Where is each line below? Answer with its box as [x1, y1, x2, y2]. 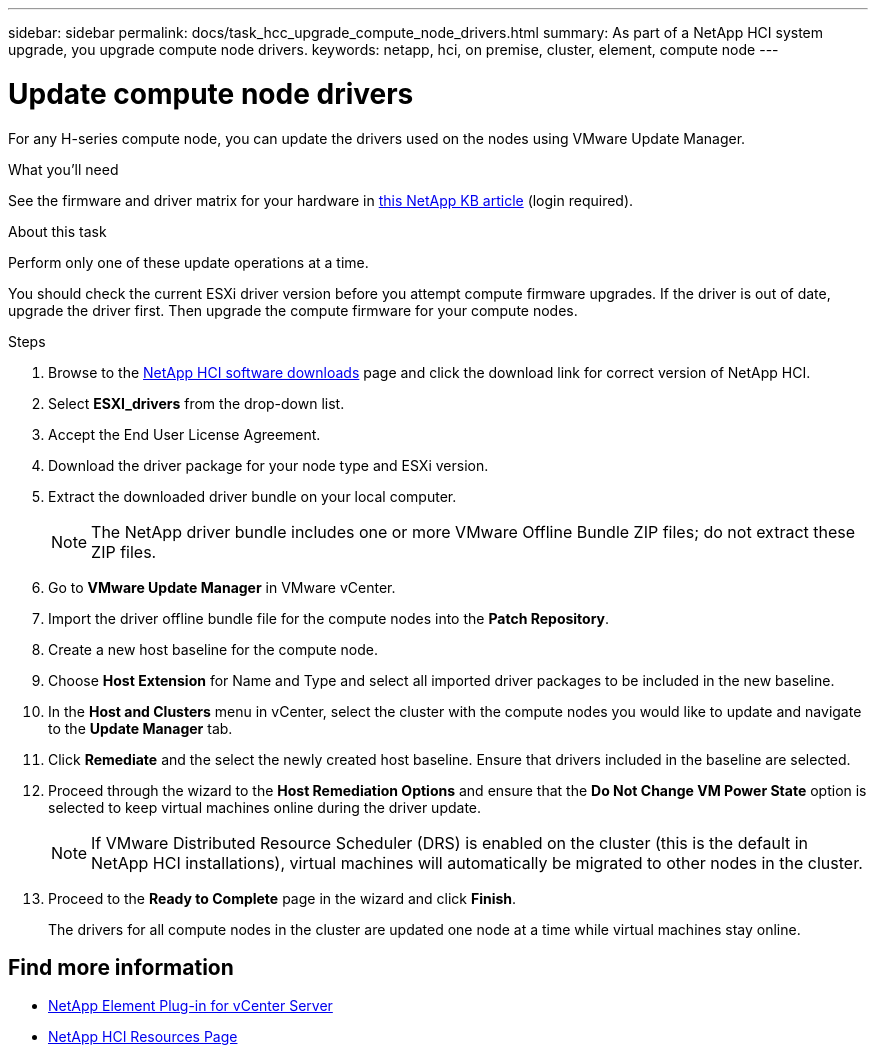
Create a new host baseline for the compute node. [48, 640, 379, 658]
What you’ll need [8, 160, 119, 178]
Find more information [8, 954, 234, 980]
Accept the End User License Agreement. [48, 425, 321, 443]
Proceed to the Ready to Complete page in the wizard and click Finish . [48, 889, 517, 907]
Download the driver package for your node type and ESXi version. [48, 456, 489, 474]
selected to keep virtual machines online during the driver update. [48, 798, 482, 816]
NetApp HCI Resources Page [48, 1028, 238, 1046]
